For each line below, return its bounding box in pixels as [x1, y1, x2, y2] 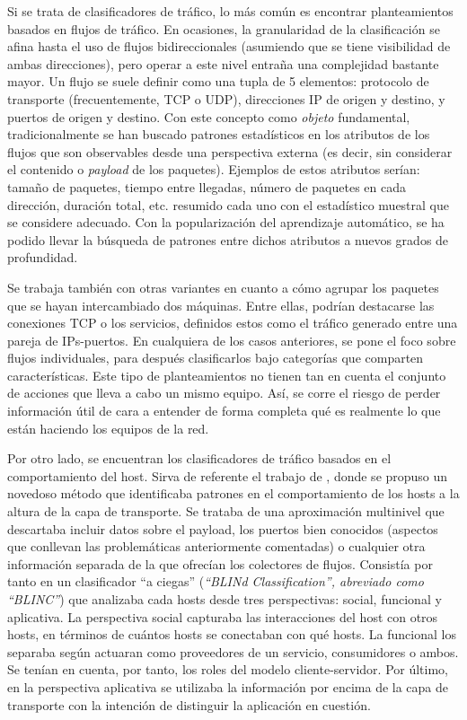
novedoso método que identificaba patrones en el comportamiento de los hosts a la [7, 484, 460, 503]
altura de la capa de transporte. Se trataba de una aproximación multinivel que [7, 502, 445, 521]
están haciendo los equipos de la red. [7, 418, 209, 437]
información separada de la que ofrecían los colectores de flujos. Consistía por [7, 554, 433, 573]
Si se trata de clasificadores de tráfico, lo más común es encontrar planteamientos [7, 2, 454, 20]
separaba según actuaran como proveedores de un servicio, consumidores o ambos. [7, 642, 459, 661]
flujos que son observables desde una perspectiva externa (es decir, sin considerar [7, 142, 453, 161]
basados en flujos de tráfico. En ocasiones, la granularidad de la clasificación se [7, 19, 440, 38]
